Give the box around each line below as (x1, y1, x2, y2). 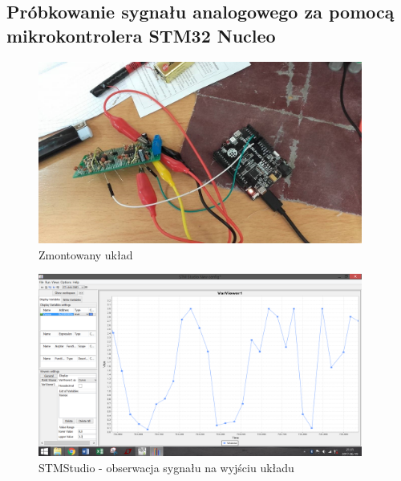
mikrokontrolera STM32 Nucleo (6, 22, 276, 47)
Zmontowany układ (38, 246, 133, 263)
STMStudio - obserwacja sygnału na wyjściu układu (38, 459, 294, 475)
